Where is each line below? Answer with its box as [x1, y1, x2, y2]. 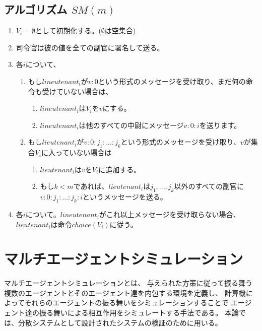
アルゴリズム [4, 2, 68, 17]
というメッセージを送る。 [83, 191, 167, 202]
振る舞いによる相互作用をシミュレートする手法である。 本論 [39, 307, 239, 318]
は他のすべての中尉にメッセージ [79, 119, 184, 130]
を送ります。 [199, 119, 241, 130]
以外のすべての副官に [174, 181, 244, 191]
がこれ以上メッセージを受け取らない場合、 [99, 209, 240, 219]
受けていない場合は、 [42, 86, 113, 96]
